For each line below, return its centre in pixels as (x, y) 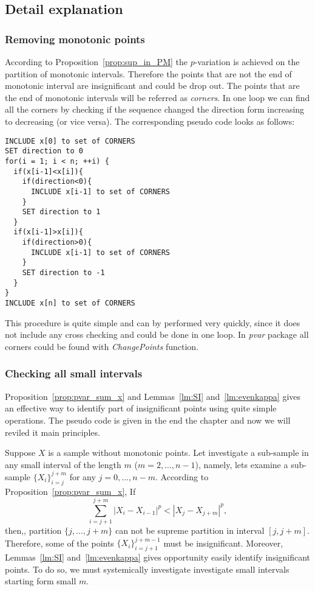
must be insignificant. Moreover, (223, 543)
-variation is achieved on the (247, 61)
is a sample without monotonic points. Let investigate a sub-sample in (178, 453)
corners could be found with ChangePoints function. (102, 346)
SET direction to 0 (44, 151)
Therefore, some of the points (59, 543)
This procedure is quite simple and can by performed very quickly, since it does (153, 322)
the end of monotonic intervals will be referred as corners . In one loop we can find (157, 97)
